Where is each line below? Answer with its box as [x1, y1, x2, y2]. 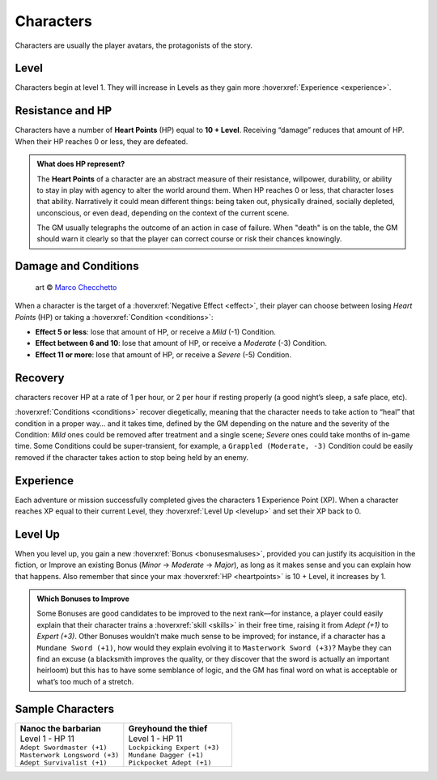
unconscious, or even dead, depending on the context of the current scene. [36, 207, 290, 218]
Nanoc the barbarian [19, 722, 101, 734]
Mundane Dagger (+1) [128, 750, 204, 759]
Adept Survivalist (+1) [19, 758, 108, 767]
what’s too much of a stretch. [36, 676, 134, 686]
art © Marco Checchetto [35, 282, 117, 292]
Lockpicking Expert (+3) [128, 743, 220, 752]
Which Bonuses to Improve [36, 594, 129, 603]
